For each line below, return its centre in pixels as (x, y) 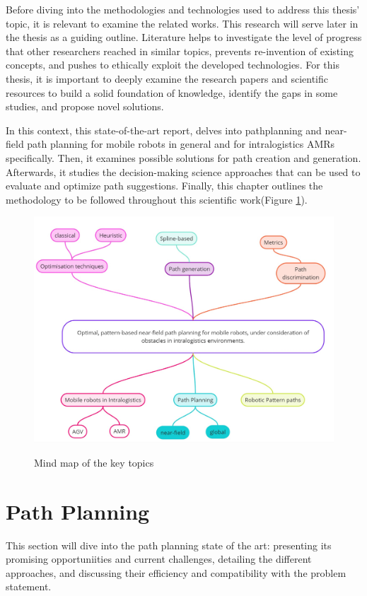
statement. (29, 586)
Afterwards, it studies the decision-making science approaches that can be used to (183, 171)
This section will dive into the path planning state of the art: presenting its (169, 545)
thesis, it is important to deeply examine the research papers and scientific (167, 78)
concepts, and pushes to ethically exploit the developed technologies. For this (173, 65)
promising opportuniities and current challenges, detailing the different (159, 559)
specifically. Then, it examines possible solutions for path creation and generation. (183, 157)
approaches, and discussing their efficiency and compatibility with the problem (176, 572)
